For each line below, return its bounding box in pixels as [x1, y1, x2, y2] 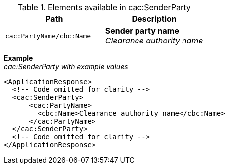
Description [132, 14, 177, 24]
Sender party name [105, 26, 179, 36]
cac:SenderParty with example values [4, 62, 128, 71]
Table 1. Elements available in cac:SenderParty [17, 2, 191, 12]
